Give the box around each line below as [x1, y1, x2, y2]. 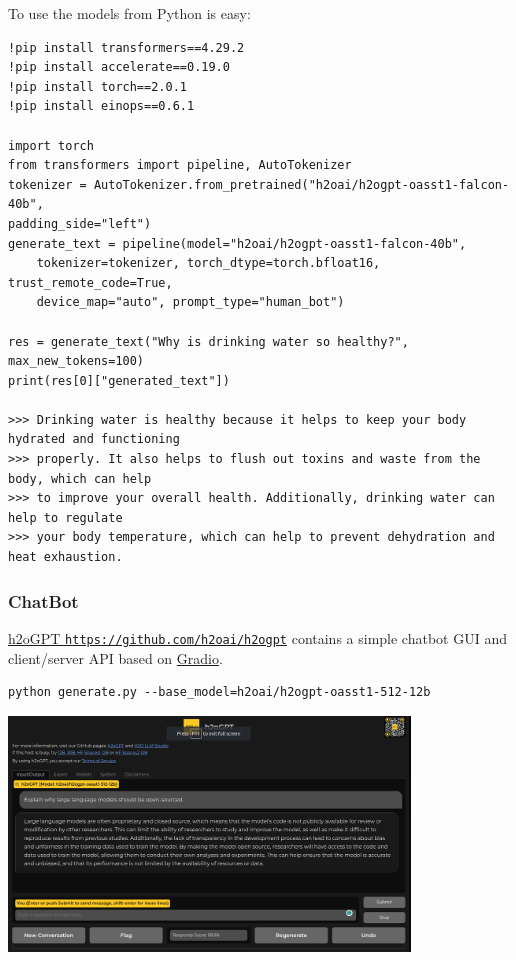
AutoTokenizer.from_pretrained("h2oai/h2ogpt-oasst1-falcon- [93, 177, 510, 192]
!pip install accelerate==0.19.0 [8, 60, 230, 75]
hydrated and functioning [8, 432, 180, 447]
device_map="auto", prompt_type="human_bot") [36, 295, 345, 310]
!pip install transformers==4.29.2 [8, 40, 245, 55]
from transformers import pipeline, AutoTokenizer [8, 158, 352, 173]
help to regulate [8, 510, 123, 525]
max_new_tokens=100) [8, 354, 145, 369]
